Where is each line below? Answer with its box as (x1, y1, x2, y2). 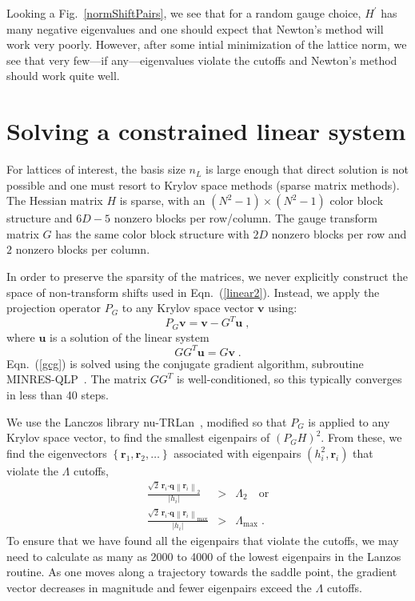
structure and (6, 210, 73, 226)
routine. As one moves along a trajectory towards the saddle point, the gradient (6, 563, 397, 580)
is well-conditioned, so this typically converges (176, 371, 402, 387)
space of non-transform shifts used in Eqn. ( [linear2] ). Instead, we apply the (6, 283, 380, 300)
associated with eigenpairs (174, 444, 301, 461)
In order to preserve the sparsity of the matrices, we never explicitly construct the (6, 268, 408, 285)
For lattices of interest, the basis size (6, 161, 186, 178)
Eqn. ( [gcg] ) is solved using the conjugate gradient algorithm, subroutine (6, 355, 364, 371)
